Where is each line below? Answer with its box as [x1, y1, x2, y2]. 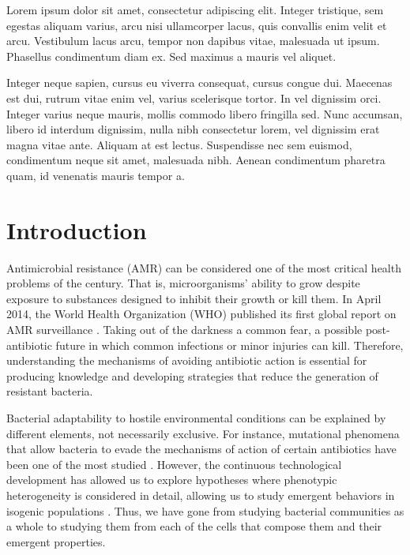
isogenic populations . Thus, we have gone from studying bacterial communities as [6, 502, 404, 519]
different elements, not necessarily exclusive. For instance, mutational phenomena [6, 425, 400, 441]
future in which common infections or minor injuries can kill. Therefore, [55, 336, 404, 353]
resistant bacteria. [6, 383, 93, 399]
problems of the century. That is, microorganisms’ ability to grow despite [6, 275, 360, 291]
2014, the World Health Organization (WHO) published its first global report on [6, 306, 397, 322]
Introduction [6, 213, 147, 246]
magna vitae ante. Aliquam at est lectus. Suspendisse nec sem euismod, [6, 136, 352, 152]
